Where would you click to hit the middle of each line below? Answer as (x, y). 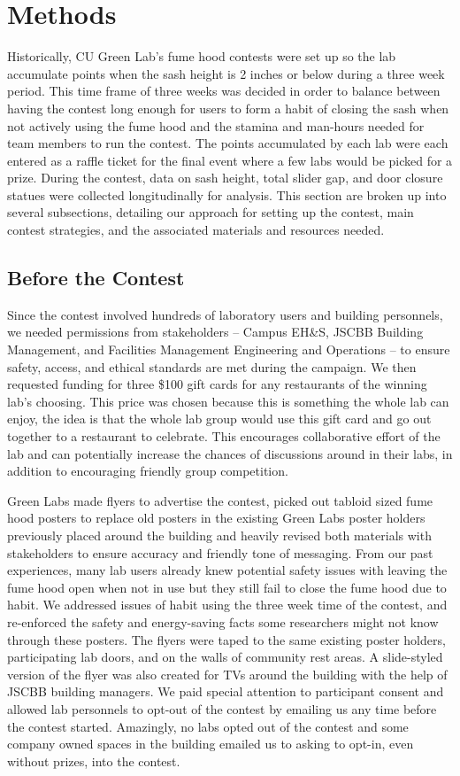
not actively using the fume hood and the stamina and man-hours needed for (216, 125)
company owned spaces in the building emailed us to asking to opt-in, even (211, 744)
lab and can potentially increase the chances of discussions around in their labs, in (230, 453)
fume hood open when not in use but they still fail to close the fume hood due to (227, 587)
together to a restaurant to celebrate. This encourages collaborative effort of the (224, 436)
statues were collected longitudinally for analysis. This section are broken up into (227, 194)
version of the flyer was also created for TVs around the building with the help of (227, 674)
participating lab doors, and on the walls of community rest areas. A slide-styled (225, 657)
